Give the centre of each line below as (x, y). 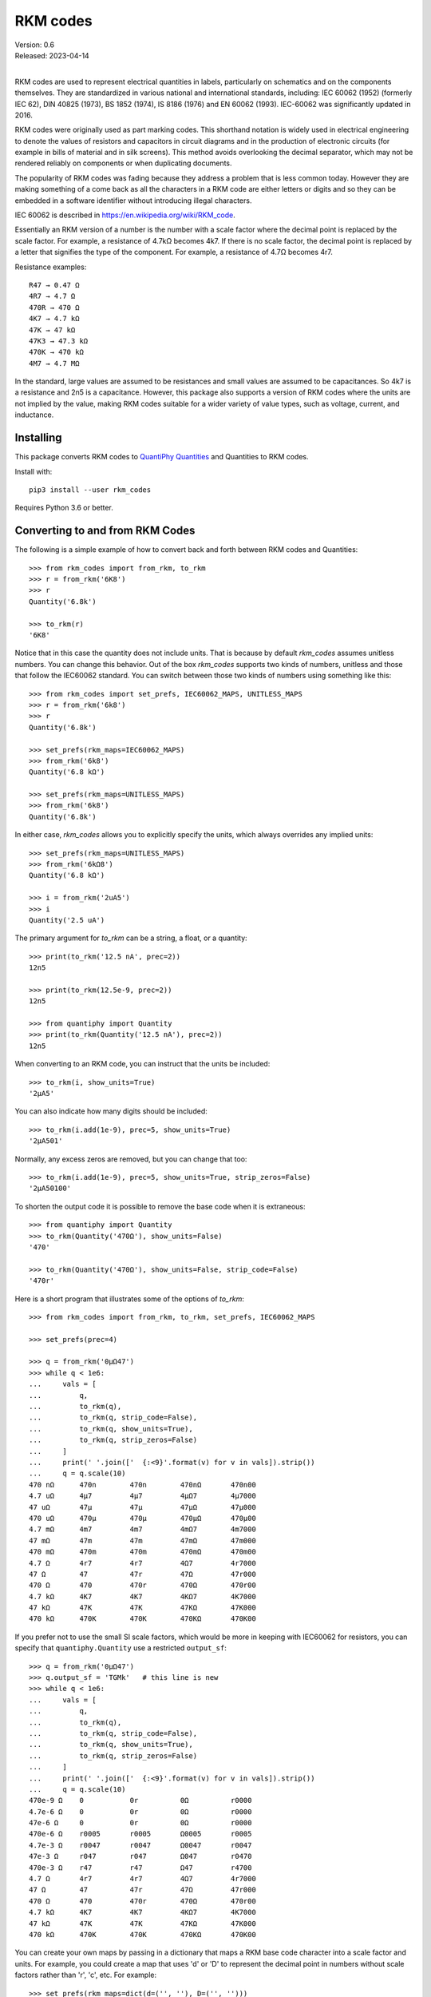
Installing (39, 438)
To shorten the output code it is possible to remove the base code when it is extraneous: (160, 1206)
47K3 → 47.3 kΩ (59, 341)
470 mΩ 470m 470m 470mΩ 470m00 (143, 1552)
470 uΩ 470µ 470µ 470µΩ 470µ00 (143, 1518)
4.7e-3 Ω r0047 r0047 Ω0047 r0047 (140, 1845)
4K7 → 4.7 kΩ (54, 319)
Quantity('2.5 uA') (67, 920)
